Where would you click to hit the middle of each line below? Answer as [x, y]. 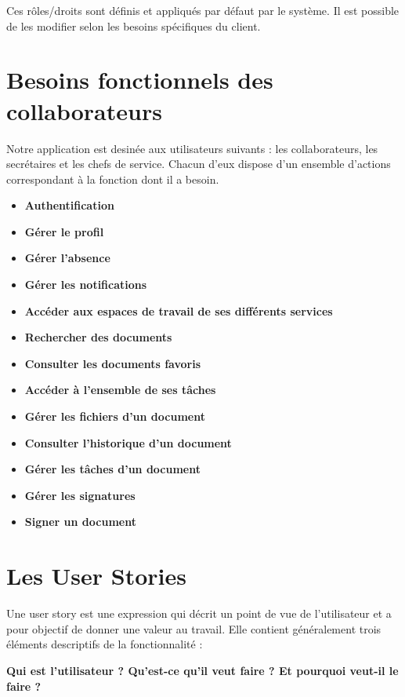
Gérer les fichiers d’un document [115, 416]
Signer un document [80, 522]
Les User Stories [96, 576]
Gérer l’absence [67, 258]
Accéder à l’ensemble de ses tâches [120, 390]
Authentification [69, 205]
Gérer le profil [64, 231]
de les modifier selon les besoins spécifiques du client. [134, 26]
